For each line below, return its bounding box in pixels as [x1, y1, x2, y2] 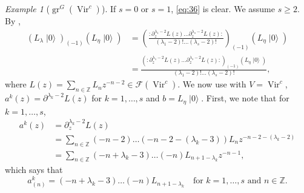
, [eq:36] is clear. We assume [171, 2, 275, 15]
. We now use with [177, 78, 246, 90]
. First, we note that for [201, 92, 289, 104]
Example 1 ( [5, 2, 50, 15]
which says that [5, 163, 63, 176]
